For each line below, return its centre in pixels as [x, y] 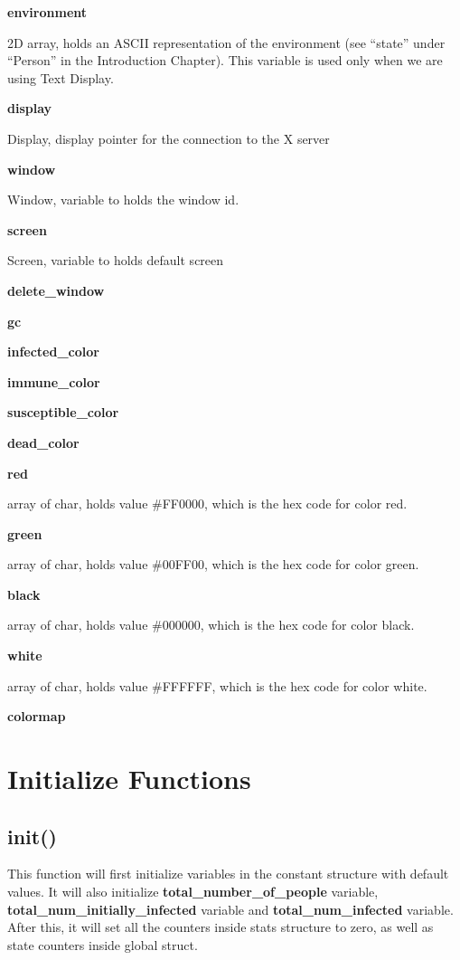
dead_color [43, 442]
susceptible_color [63, 412]
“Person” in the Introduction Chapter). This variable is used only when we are [225, 60]
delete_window [56, 290]
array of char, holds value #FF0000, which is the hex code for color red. [207, 504]
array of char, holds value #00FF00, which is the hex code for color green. [213, 564]
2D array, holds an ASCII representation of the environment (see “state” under [226, 42]
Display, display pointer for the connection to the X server [169, 138]
